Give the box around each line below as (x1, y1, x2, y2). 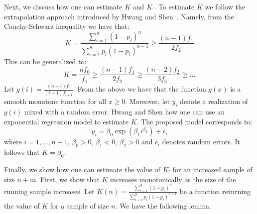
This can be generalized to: (4, 56, 87, 66)
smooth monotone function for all (4, 96, 107, 107)
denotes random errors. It (162, 136, 240, 147)
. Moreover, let (125, 96, 170, 107)
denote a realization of (180, 96, 248, 107)
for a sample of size (50, 200, 109, 211)
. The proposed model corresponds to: (136, 116, 253, 126)
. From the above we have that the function (73, 84, 206, 94)
